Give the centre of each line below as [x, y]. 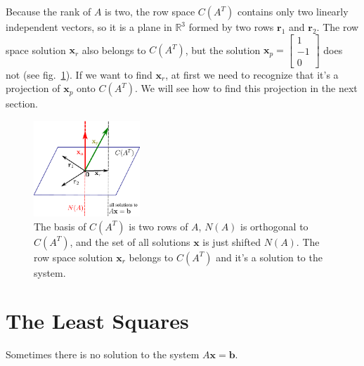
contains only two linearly [293, 11]
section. [22, 104]
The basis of [60, 226]
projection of [33, 88]
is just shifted [232, 241]
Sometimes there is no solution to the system [103, 354]
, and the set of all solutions [130, 241]
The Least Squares [97, 321]
